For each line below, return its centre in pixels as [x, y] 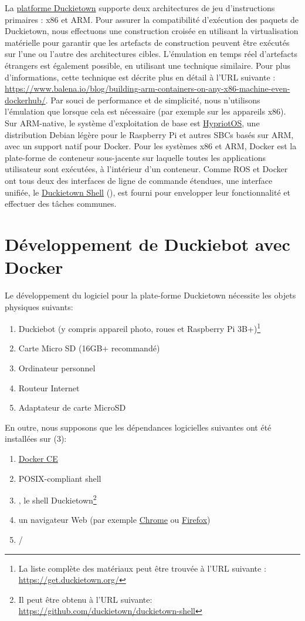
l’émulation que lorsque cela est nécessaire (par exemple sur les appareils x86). [145, 111]
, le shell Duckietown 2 [57, 499]
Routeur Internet [49, 387]
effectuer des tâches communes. [61, 204]
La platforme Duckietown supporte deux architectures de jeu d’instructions [140, 8]
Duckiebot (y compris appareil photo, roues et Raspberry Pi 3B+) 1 [140, 328]
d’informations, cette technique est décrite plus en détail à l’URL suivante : [140, 77]
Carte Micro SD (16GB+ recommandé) [89, 348]
